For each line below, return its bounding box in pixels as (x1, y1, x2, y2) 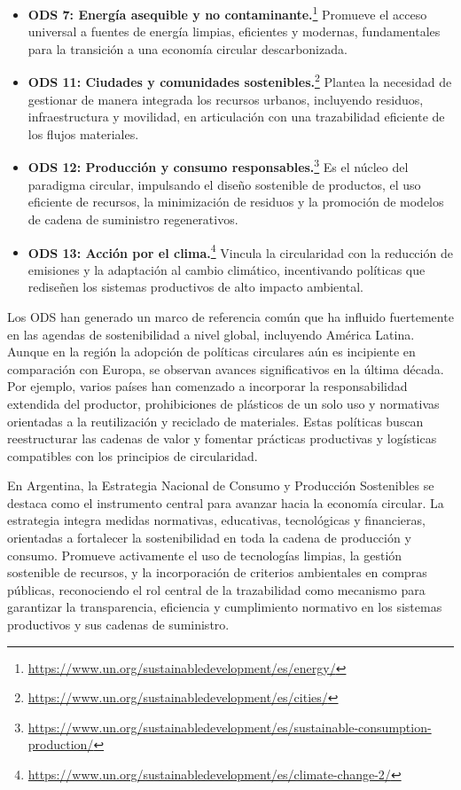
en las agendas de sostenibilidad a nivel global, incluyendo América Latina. (7, 325, 415, 343)
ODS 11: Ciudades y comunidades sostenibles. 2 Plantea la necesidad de (27, 70, 452, 91)
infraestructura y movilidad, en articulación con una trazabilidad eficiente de (27, 107, 445, 126)
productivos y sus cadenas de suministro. (7, 615, 230, 634)
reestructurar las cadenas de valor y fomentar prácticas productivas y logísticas (7, 429, 437, 448)
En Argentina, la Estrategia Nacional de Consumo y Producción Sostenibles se (7, 476, 434, 495)
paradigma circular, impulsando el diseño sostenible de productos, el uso (27, 175, 421, 193)
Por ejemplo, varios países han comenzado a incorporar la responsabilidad (7, 377, 408, 395)
